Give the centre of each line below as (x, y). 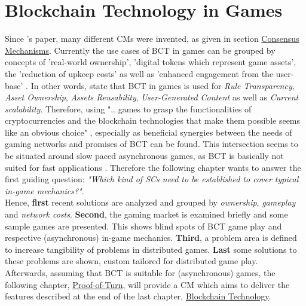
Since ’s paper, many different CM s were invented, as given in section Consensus (152, 39)
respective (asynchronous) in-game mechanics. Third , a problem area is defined (151, 238)
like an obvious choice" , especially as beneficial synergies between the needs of (149, 132)
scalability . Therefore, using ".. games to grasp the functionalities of (128, 108)
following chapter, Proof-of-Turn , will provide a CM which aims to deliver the (147, 284)
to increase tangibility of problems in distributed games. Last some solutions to (151, 249)
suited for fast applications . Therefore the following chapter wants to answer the (153, 167)
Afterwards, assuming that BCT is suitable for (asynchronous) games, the (140, 273)
